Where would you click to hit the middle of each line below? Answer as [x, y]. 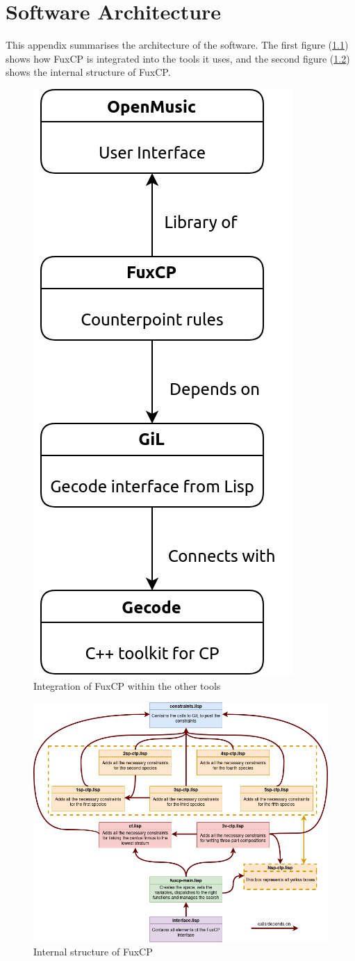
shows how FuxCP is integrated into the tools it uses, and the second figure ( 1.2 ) [178, 58]
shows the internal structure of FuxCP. [88, 72]
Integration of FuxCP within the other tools [127, 685]
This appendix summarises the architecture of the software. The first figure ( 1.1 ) [177, 45]
